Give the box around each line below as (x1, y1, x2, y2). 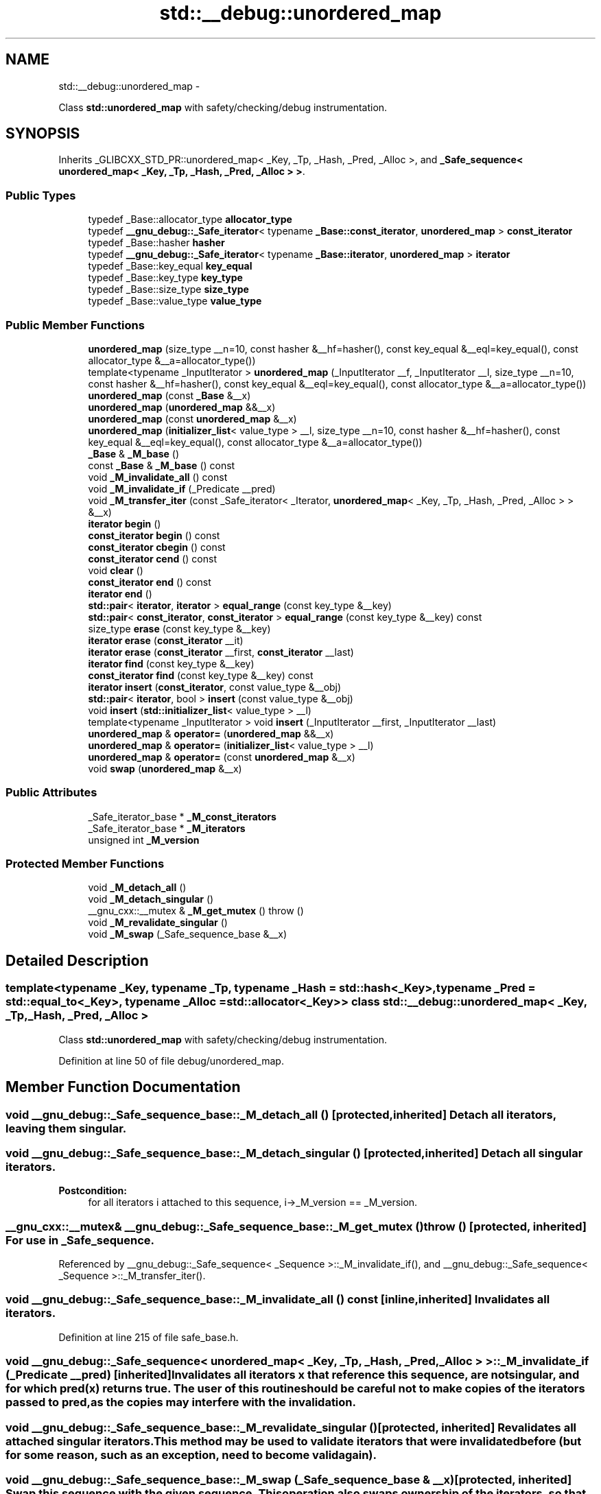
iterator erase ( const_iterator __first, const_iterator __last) (88, 645, 354, 658)
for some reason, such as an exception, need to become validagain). (5, 1447, 377, 1462)
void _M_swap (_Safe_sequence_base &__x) (88, 928, 287, 940)
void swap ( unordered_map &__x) (88, 762, 242, 774)
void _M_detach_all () (88, 881, 187, 894)
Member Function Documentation (5, 1078, 241, 1096)
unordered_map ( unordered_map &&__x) (88, 401, 276, 413)
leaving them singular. (5, 1121, 127, 1135)
